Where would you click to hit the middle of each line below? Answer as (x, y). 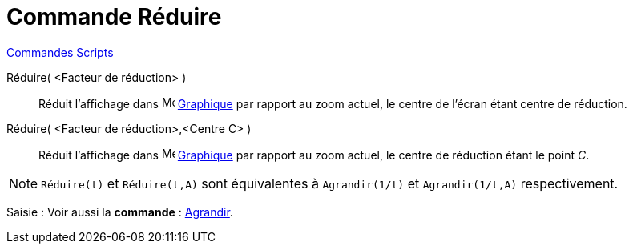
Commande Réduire (114, 17)
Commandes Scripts (60, 52)
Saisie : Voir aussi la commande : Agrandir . (120, 212)
